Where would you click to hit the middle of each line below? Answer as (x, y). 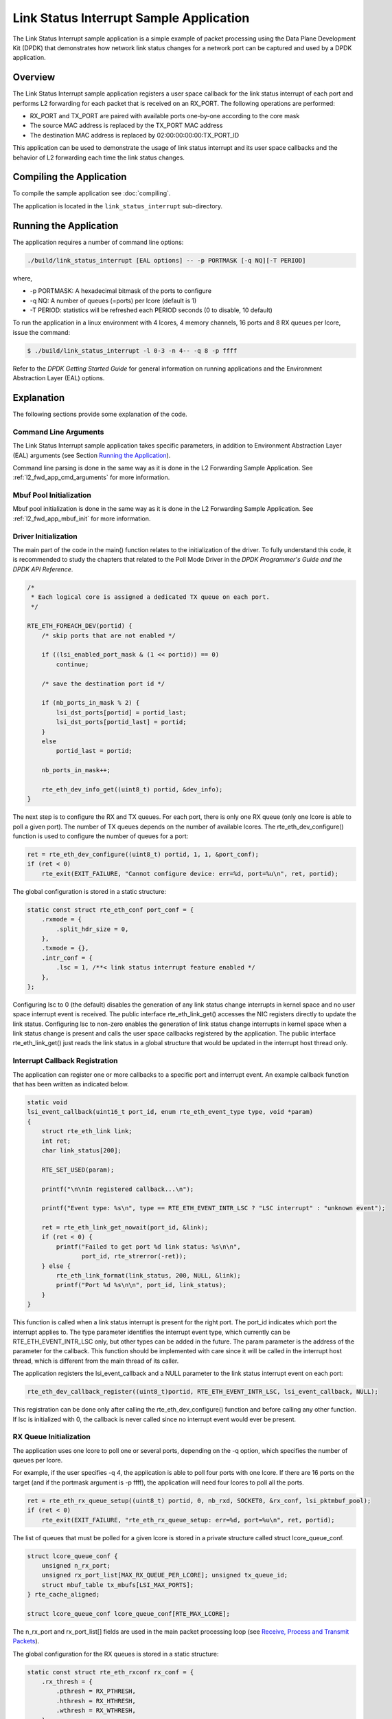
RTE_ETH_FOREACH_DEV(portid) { (80, 626)
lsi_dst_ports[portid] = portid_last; (121, 712)
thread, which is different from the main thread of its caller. (96, 1361)
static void (47, 1103)
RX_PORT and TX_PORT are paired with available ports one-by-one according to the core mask (165, 116)
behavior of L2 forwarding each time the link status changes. (99, 157)
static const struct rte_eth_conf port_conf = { (111, 910)
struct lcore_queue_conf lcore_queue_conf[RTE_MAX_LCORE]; (128, 1613)
